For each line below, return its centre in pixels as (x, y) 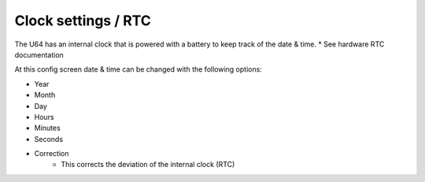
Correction (52, 154)
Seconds (48, 139)
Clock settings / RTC (83, 20)
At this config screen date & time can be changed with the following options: (139, 69)
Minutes (47, 128)
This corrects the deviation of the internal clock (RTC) (148, 165)
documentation (39, 54)
